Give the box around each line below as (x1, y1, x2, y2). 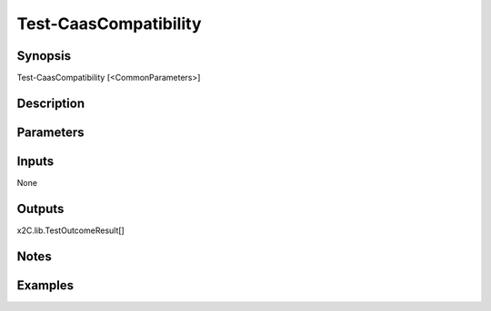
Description (16, 95, 85, 111)
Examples (16, 277, 75, 293)
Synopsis (16, 48, 72, 63)
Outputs (16, 200, 65, 217)
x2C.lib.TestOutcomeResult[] (16, 225, 125, 236)
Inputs (16, 153, 55, 169)
